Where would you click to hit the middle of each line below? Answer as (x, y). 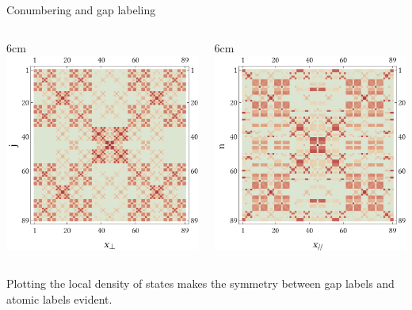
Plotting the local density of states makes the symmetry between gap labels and (200, 283)
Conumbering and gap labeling (81, 10)
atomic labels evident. (59, 299)
